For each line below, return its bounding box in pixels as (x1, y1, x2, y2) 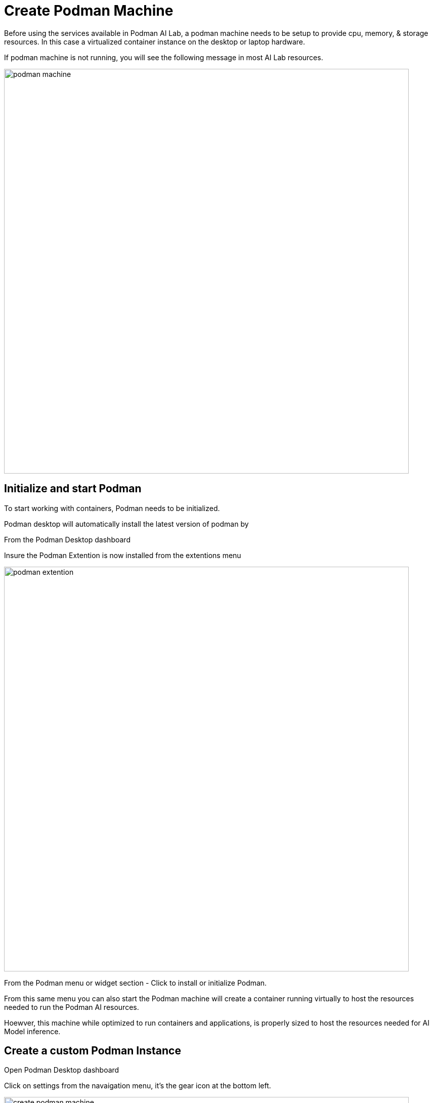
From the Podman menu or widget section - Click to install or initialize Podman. (4, 978, 267, 987)
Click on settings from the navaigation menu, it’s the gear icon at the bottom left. (4, 1081, 271, 1090)
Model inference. (4, 1027, 61, 1036)
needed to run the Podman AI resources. (4, 1002, 139, 1011)
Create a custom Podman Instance (4, 1044, 181, 1057)
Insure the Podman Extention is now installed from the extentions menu (4, 550, 241, 560)
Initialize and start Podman (4, 482, 142, 495)
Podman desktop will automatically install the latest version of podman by (4, 519, 249, 528)
